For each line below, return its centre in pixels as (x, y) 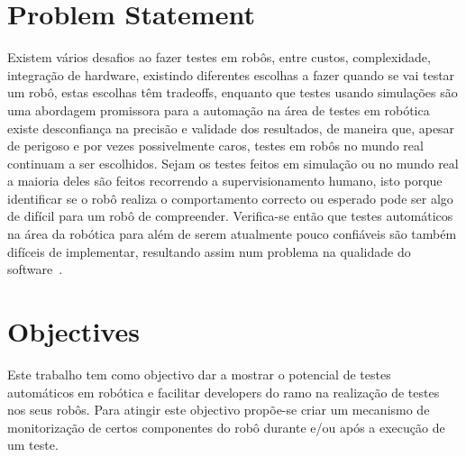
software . (35, 269)
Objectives (73, 331)
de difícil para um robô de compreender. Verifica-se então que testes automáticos (230, 216)
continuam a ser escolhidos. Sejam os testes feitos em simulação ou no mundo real (233, 163)
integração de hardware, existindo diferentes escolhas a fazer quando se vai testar (231, 74)
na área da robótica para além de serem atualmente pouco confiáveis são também (232, 234)
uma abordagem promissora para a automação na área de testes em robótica (219, 110)
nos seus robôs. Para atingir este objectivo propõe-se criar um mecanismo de (219, 410)
